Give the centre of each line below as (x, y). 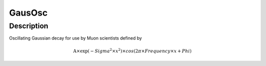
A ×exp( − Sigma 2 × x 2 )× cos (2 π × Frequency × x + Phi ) (132, 50)
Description (29, 26)
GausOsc (28, 13)
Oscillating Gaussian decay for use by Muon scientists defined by (76, 38)
